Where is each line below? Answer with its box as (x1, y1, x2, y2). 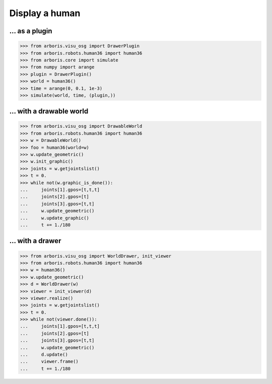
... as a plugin (9, 27, 52, 35)
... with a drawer (9, 237, 61, 245)
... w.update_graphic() (20, 215, 89, 221)
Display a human (9, 8, 81, 19)
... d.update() (20, 352, 68, 357)
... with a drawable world (9, 107, 89, 116)
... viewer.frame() (20, 359, 79, 364)
